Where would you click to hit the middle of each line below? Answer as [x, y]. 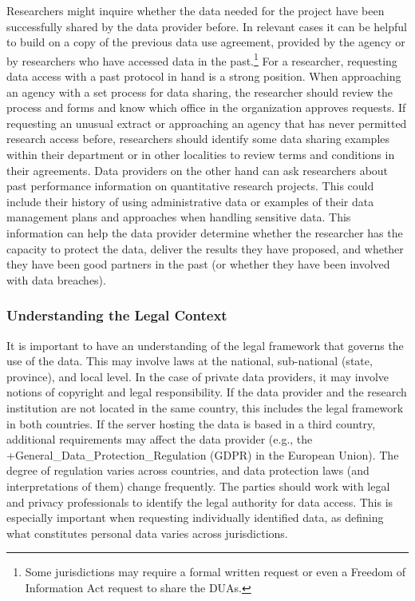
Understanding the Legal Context [117, 315]
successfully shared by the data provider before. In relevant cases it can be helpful [207, 26]
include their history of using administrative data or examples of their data [190, 201]
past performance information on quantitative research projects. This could [190, 186]
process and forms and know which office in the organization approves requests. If [206, 107]
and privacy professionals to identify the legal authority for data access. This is [200, 501]
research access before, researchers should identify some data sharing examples [198, 139]
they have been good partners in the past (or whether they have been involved [198, 264]
